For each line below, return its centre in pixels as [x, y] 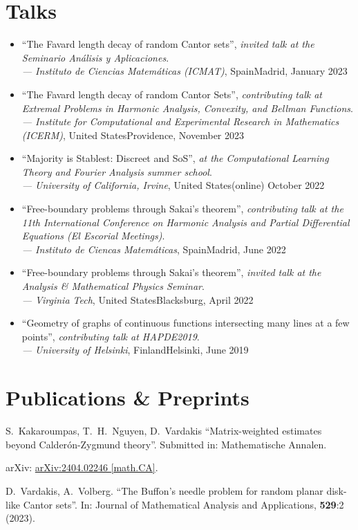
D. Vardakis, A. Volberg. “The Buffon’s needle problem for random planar [164, 490]
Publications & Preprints [128, 397]
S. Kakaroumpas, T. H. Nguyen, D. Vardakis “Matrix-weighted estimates [164, 431]
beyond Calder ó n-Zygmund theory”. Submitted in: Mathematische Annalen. [166, 444]
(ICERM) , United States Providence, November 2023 [133, 135]
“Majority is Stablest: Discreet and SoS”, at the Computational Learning [175, 158]
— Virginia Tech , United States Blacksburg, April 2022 [138, 299]
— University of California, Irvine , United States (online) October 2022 [173, 185]
